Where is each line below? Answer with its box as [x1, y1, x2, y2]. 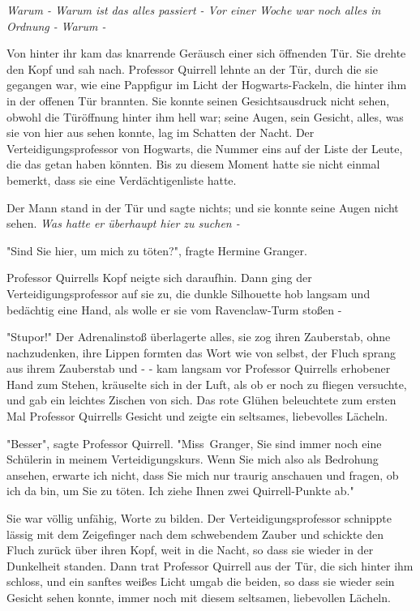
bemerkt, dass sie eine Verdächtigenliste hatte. [6, 171, 237, 188]
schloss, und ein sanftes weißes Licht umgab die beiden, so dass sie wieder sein [6, 573, 395, 590]
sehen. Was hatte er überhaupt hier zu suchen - [6, 215, 240, 232]
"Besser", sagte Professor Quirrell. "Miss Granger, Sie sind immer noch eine [6, 434, 382, 451]
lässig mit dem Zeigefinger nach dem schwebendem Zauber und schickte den [6, 525, 384, 542]
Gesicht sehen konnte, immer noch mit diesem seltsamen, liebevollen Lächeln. [6, 589, 391, 605]
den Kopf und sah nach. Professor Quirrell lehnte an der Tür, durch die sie [6, 60, 378, 77]
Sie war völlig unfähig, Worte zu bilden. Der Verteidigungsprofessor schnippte [6, 510, 392, 527]
